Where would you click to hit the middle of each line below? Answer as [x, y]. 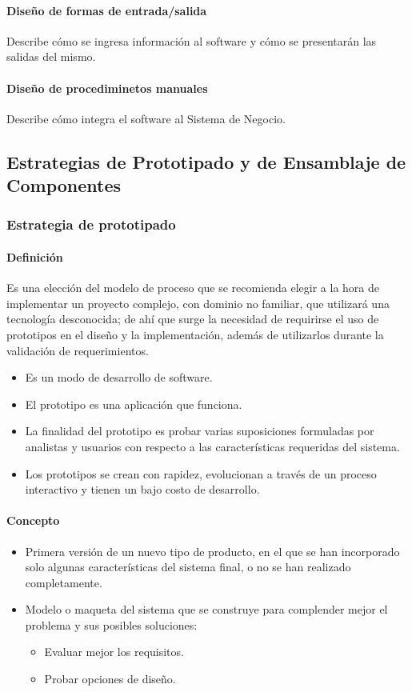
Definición [35, 256]
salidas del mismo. [51, 56]
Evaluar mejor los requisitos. [114, 652]
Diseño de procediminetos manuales [107, 88]
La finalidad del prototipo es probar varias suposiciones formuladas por [200, 431]
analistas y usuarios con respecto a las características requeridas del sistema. [212, 446]
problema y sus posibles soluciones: [111, 624]
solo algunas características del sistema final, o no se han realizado [188, 567]
